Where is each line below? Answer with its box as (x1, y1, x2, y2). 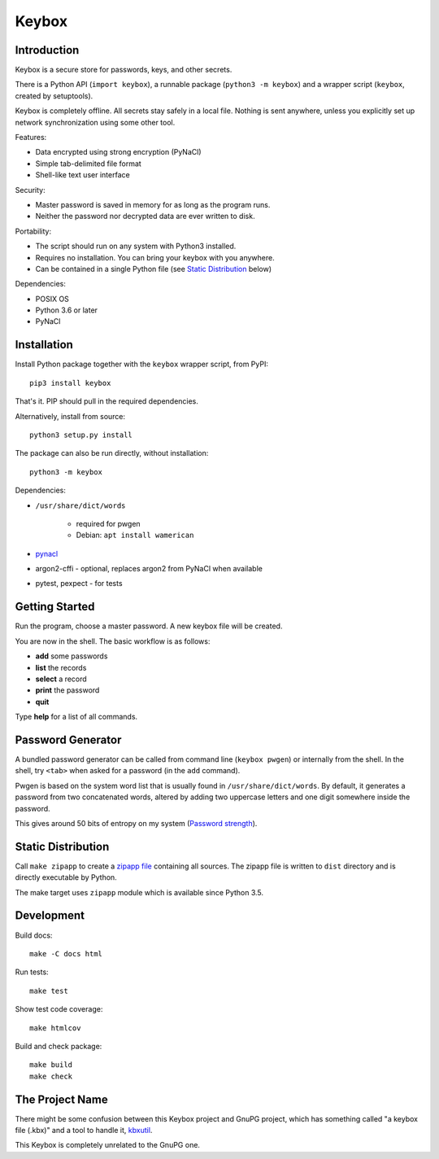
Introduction (15, 43, 80, 57)
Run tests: (15, 967, 49, 977)
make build (29, 1061, 73, 1069)
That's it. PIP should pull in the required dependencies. (15, 396, 199, 406)
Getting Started (15, 600, 95, 614)
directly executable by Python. (15, 873, 117, 882)
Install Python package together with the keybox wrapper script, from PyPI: (15, 359, 268, 370)
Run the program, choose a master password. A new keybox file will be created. (15, 621, 283, 631)
